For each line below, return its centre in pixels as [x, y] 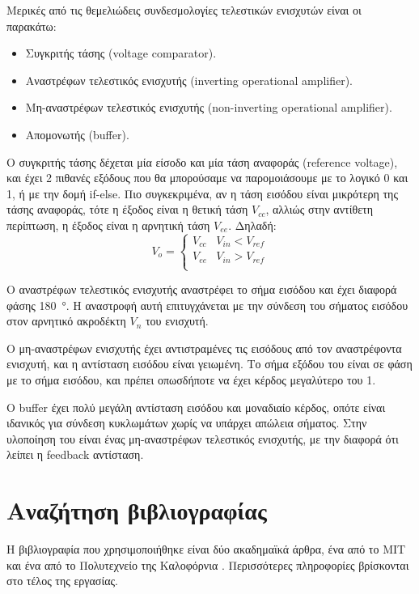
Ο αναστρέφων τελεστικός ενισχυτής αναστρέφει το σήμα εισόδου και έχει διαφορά [202, 289]
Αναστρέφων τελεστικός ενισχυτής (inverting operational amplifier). [189, 80]
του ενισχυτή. [177, 321]
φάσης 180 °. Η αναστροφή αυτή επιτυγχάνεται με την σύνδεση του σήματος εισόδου [207, 305]
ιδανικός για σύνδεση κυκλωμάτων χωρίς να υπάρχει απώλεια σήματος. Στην [187, 423]
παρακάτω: [32, 25]
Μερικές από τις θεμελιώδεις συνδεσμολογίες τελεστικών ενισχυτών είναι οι [184, 10]
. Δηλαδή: [252, 225]
